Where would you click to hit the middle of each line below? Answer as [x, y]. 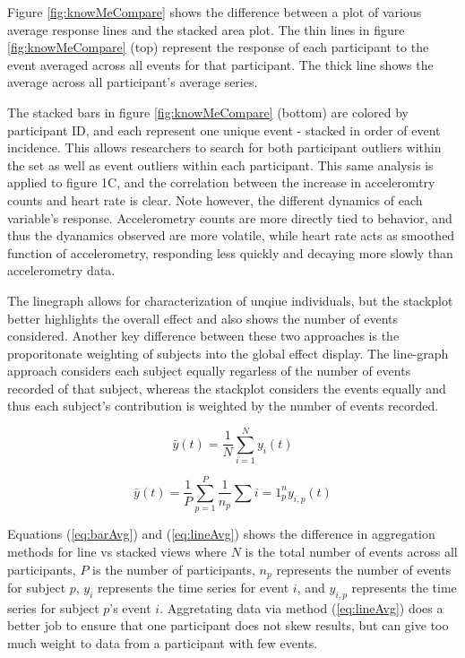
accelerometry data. [61, 270]
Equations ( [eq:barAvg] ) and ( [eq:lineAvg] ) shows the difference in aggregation [221, 534]
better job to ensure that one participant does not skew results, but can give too [228, 625]
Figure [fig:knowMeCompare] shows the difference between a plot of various [215, 12]
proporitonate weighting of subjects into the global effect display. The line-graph [228, 353]
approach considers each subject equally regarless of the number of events [209, 371]
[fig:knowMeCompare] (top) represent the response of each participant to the [218, 47]
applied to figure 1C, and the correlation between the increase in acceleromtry [221, 182]
